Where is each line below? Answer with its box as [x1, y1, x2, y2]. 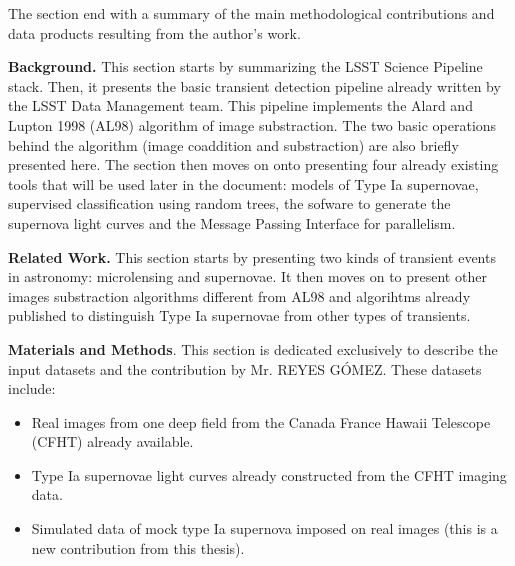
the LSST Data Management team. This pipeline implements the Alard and [8, 95, 473, 116]
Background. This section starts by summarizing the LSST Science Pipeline [8, 56, 483, 77]
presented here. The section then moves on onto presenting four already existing [8, 154, 499, 175]
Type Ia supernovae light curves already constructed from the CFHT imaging [31, 464, 507, 485]
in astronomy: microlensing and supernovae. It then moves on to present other [8, 266, 487, 287]
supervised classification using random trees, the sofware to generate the [8, 193, 451, 214]
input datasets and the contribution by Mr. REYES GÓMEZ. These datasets [8, 358, 482, 379]
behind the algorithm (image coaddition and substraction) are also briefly [8, 134, 459, 155]
